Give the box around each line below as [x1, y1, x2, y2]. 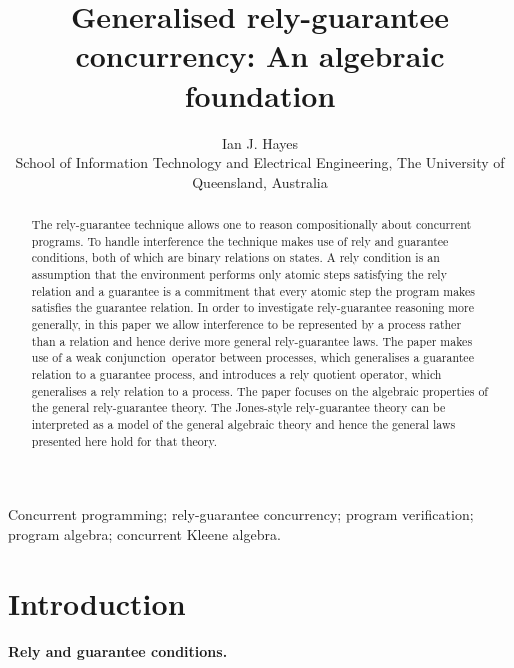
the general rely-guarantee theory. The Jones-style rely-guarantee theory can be [31, 399, 446, 416]
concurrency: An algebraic [75, 35, 445, 76]
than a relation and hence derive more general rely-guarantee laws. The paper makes [31, 332, 473, 349]
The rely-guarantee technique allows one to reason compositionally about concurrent [31, 216, 472, 233]
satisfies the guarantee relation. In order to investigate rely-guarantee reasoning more [31, 299, 474, 316]
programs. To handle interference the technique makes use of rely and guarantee [31, 232, 449, 249]
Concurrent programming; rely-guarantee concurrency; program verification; [8, 504, 474, 525]
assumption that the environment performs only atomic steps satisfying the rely [31, 266, 447, 283]
